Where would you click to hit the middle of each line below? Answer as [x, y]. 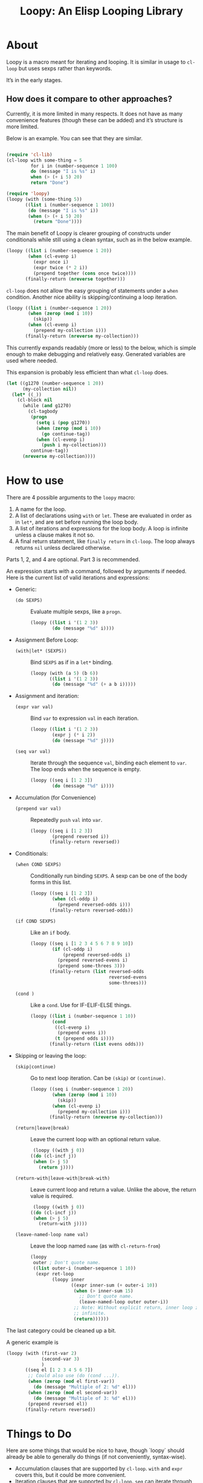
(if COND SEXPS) [35, 921]
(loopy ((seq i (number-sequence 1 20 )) [82, 1089]
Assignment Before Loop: [47, 640]
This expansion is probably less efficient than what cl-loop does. [87, 372]
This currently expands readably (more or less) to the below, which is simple [101, 347]
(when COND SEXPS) [38, 865]
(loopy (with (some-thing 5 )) [44, 199]
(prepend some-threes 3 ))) [91, 966]
